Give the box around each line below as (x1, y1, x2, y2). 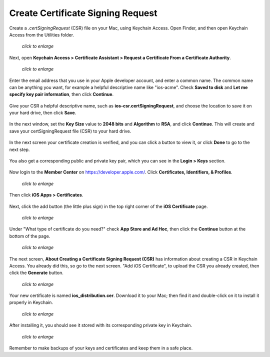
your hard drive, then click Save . (9, 110, 76, 116)
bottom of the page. (9, 233, 50, 239)
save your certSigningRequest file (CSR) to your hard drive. (9, 128, 131, 134)
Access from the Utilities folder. (9, 31, 74, 37)
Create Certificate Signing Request (9, 7, 157, 18)
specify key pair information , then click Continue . (9, 91, 114, 97)
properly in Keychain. (9, 299, 53, 305)
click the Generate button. (9, 270, 63, 276)
